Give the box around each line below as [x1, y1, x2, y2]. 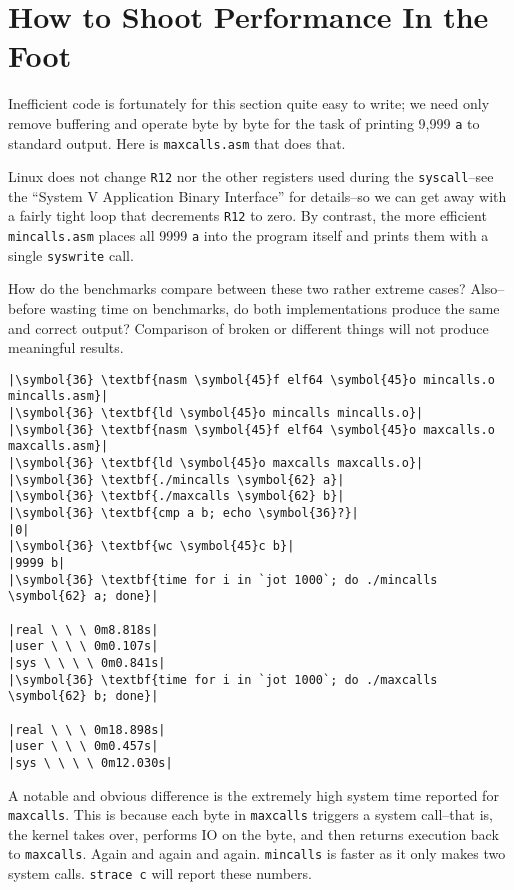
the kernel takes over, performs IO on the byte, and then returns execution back [8, 823, 499, 844]
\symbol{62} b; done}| [8, 689, 159, 704]
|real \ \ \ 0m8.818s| [8, 622, 159, 637]
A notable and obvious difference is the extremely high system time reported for [8, 784, 499, 805]
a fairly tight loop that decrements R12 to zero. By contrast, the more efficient [8, 205, 487, 226]
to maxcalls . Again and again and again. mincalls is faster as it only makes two [8, 843, 506, 864]
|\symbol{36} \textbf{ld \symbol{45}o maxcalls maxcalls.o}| [8, 456, 424, 471]
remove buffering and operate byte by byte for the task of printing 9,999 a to [8, 112, 480, 133]
